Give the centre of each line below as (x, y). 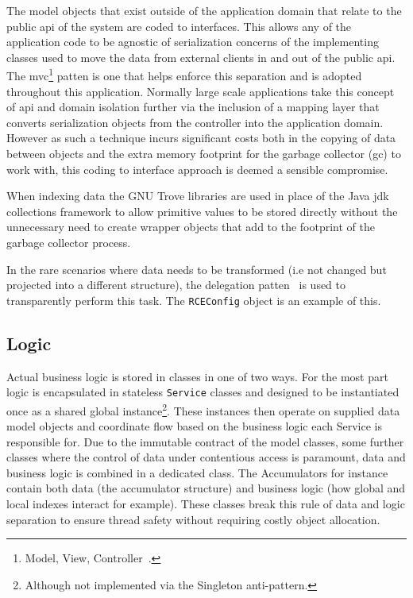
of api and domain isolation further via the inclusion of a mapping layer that (193, 107)
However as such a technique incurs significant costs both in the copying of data (201, 138)
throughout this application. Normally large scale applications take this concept (201, 91)
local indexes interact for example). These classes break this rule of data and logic (206, 504)
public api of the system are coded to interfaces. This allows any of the (179, 26)
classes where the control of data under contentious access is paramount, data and (206, 457)
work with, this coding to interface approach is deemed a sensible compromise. (197, 169)
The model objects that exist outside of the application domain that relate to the (204, 10)
